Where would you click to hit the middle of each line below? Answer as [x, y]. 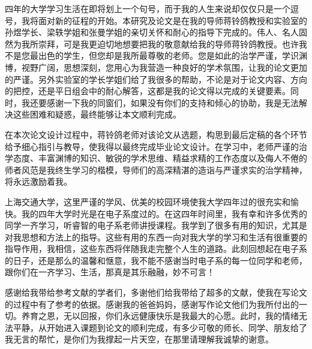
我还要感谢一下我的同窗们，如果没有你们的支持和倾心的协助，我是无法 [160, 102]
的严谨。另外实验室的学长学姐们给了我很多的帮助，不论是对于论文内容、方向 [156, 79]
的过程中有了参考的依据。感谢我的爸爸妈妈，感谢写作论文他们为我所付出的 [152, 304]
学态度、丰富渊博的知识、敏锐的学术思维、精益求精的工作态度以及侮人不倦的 [156, 158]
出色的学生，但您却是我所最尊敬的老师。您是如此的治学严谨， [160, 55]
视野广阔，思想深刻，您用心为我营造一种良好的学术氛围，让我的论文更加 [164, 67]
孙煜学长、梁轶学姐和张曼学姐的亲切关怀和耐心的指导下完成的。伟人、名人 [152, 32]
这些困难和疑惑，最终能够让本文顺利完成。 [97, 114]
